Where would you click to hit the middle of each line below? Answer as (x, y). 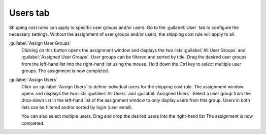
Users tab (29, 13)
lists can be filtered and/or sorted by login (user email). (77, 107)
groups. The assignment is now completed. (65, 71)
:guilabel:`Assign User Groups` (40, 43)
